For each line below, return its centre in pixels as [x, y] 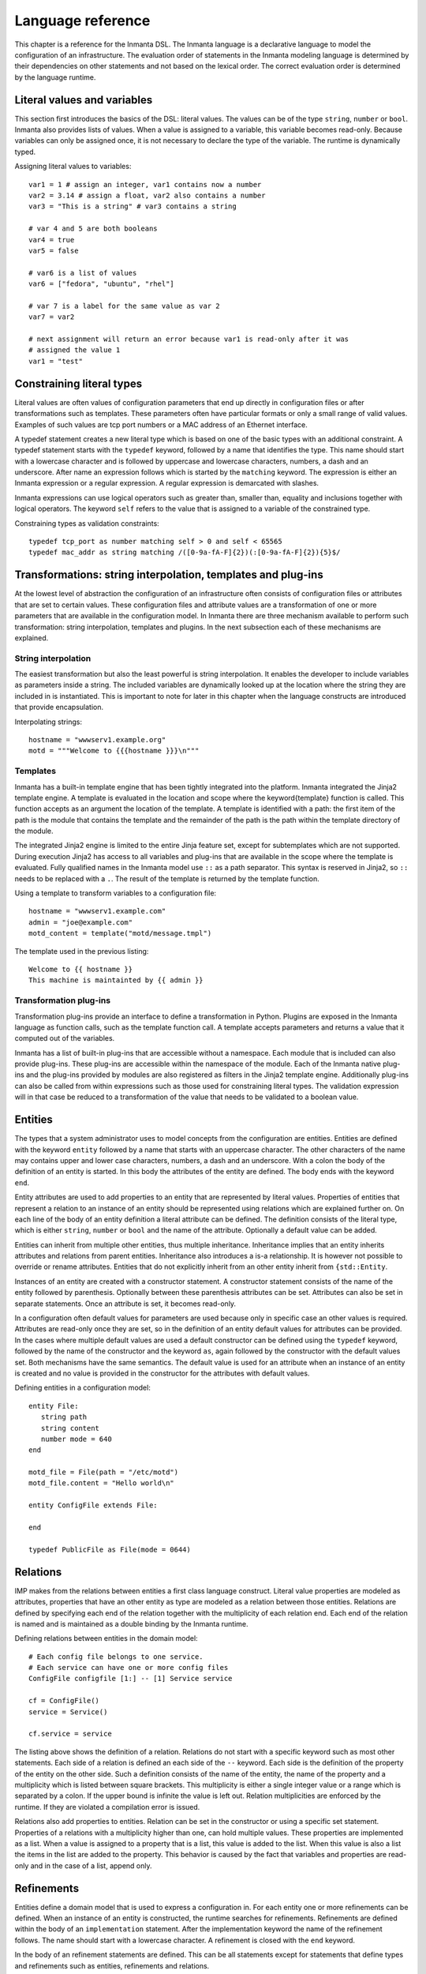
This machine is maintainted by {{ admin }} [116, 980]
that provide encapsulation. [59, 707]
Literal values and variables [84, 100]
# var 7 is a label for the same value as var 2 [124, 306]
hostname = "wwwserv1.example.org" [97, 739]
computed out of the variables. [65, 1038]
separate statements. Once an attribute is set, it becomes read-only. [125, 1304]
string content [70, 1428]
